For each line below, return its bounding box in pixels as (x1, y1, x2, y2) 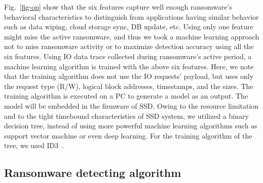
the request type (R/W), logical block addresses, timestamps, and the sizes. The (4, 80, 253, 91)
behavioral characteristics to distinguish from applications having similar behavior (4, 11, 259, 22)
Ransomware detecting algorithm (4, 165, 181, 180)
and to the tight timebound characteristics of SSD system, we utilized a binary (4, 110, 249, 121)
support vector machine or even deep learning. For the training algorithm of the (4, 130, 252, 141)
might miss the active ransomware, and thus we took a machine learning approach (4, 31, 259, 41)
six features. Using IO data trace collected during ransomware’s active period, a (4, 51, 252, 61)
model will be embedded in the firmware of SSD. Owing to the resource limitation (4, 100, 259, 111)
